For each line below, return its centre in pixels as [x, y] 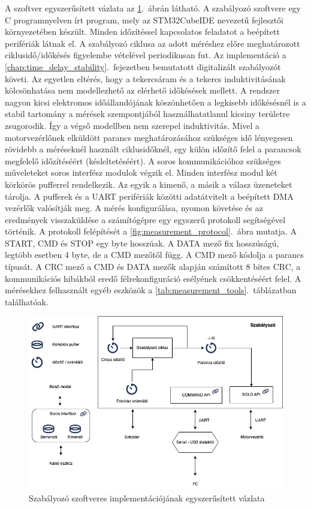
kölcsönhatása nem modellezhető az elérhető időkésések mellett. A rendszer [142, 90]
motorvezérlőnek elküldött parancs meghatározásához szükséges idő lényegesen [149, 137]
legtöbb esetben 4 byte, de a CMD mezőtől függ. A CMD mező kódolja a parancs [154, 255]
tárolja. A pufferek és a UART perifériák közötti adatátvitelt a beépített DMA [149, 196]
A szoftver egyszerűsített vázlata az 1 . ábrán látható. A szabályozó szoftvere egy [153, 8]
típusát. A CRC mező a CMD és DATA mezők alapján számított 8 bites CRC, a [153, 267]
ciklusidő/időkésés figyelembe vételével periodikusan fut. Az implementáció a [146, 55]
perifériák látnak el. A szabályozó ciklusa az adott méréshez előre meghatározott [153, 43]
